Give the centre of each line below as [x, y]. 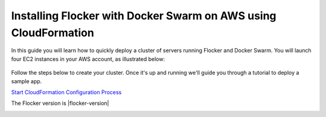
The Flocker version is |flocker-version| [60, 103]
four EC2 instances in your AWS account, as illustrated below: [88, 59]
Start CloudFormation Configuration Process [66, 92]
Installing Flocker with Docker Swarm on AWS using [144, 16]
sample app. [27, 81]
